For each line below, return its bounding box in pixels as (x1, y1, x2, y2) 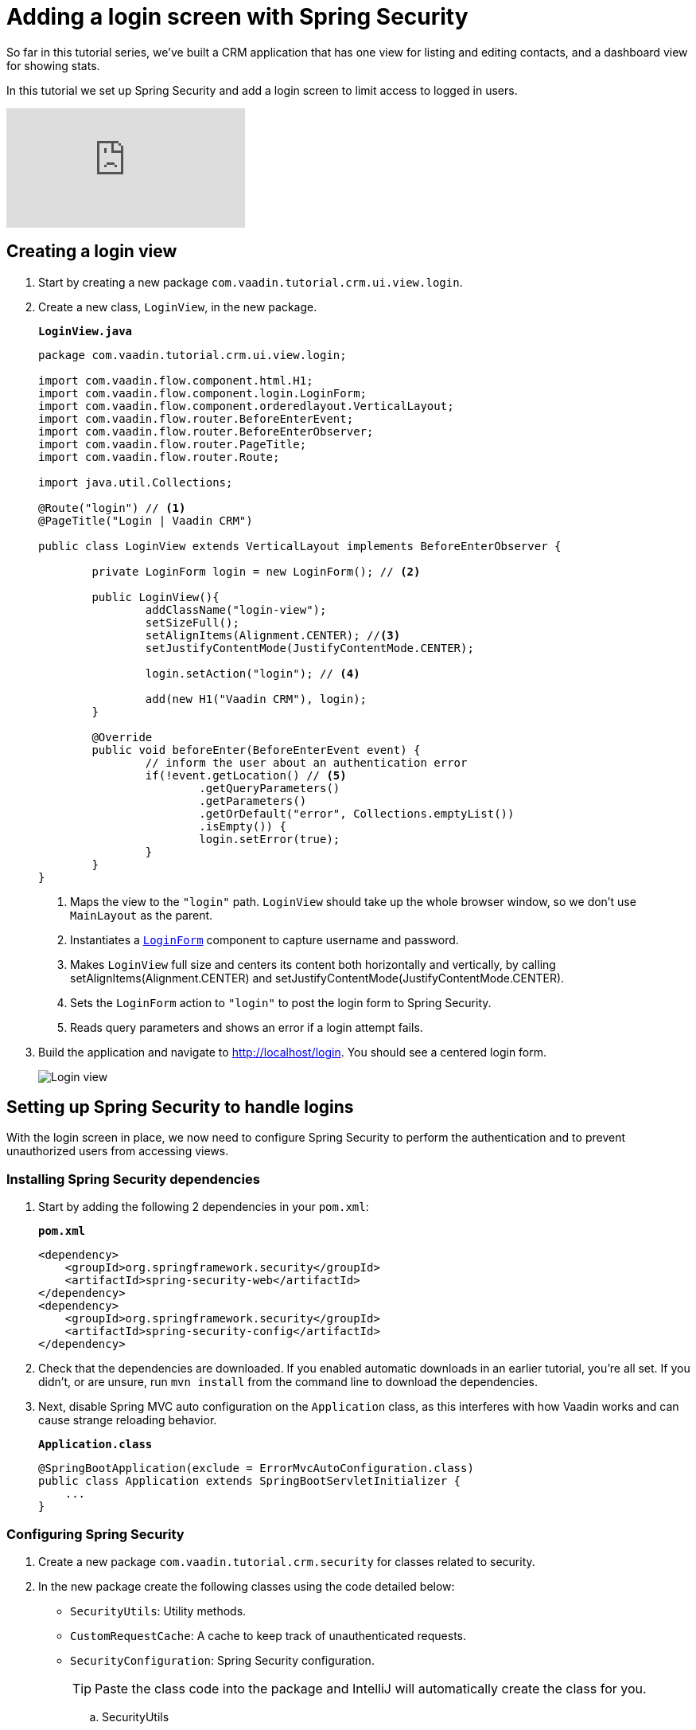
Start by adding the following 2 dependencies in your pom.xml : (38, 1200, 369, 1214)
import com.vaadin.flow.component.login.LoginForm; (38, 386, 367, 400)
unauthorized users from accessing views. (6, 1144, 229, 1158)
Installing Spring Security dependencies (6, 1170, 260, 1187)
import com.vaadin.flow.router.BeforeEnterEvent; (38, 412, 354, 425)
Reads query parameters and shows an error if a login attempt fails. (70, 1020, 423, 1034)
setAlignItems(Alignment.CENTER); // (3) (145, 628, 401, 642)
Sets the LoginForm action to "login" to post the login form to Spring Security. (70, 995, 492, 1009)
